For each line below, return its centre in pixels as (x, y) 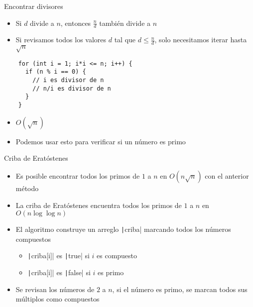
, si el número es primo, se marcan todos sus (180, 289)
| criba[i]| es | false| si (59, 272)
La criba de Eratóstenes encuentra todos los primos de (99, 205)
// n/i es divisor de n (72, 88)
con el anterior (227, 175)
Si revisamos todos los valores (61, 40)
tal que (125, 40)
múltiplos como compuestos (58, 299)
